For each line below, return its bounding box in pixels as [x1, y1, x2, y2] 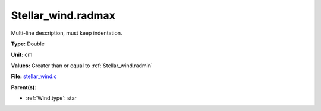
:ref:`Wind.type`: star [26, 94, 77, 102]
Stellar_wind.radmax [11, 9, 115, 22]
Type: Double [11, 40, 45, 47]
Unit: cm [11, 51, 33, 58]
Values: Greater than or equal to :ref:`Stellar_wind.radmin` [11, 62, 153, 69]
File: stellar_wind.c [11, 73, 57, 80]
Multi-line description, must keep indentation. [11, 30, 122, 37]
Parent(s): [11, 83, 37, 91]
